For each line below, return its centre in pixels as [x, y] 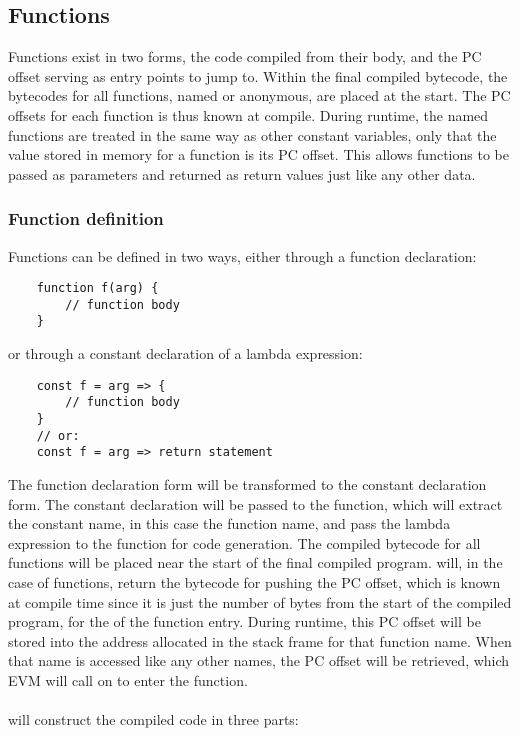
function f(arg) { [97, 288]
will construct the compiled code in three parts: [153, 719]
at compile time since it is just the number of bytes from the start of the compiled [260, 601]
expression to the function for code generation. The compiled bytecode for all [244, 542]
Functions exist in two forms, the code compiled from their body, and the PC [245, 56]
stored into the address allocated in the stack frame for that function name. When [260, 640]
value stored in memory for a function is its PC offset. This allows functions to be [258, 154]
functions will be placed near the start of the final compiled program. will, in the [255, 562]
